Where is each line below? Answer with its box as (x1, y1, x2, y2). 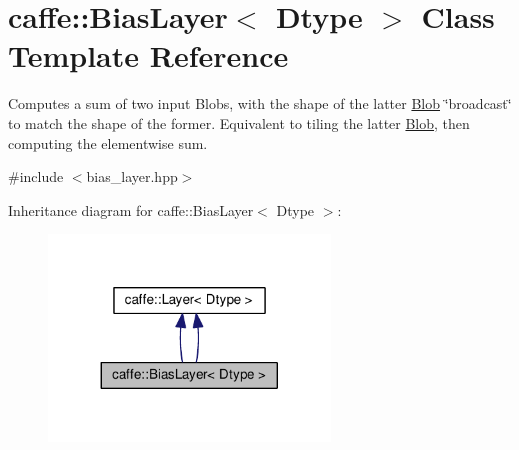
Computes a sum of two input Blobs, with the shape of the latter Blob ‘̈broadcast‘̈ (8, 93, 512, 114)
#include (8, 166, 64, 187)
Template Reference (8, 35, 289, 76)
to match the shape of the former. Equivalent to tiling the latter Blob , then (8, 112, 470, 133)
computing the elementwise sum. (8, 132, 208, 153)
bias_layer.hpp (86, 166, 178, 187)
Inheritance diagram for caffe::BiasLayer (8, 199, 254, 220)
